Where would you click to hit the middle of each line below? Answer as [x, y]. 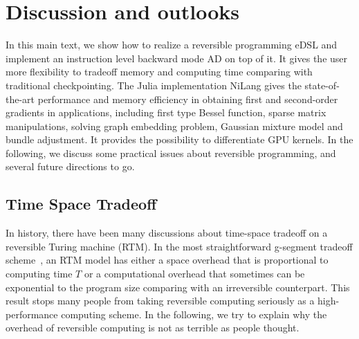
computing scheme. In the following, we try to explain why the [194, 314]
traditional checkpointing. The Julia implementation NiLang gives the [154, 85]
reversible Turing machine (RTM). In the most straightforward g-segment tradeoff [179, 246]
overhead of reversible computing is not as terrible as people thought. [153, 328]
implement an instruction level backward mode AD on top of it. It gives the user [177, 58]
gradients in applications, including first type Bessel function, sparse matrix [166, 112]
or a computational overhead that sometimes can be [194, 274]
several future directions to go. [70, 166]
